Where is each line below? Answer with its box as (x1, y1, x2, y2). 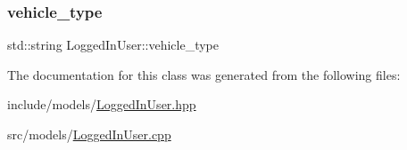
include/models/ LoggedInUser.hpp (7, 95, 196, 114)
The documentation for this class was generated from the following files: (7, 65, 401, 83)
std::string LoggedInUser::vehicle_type (7, 36, 219, 54)
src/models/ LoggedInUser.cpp (7, 125, 171, 143)
